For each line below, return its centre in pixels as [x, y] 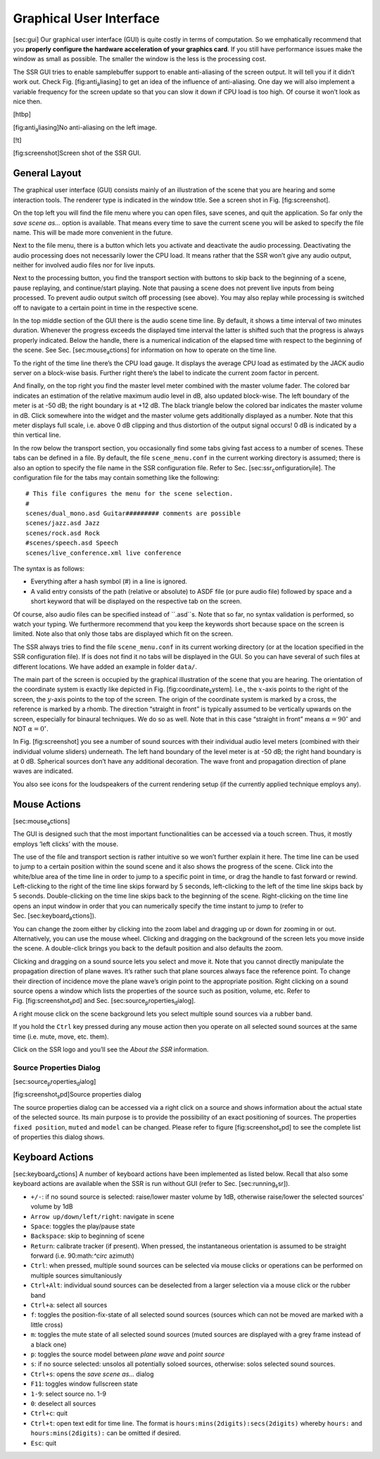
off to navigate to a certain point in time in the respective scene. [106, 308]
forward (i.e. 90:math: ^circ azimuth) [83, 1256]
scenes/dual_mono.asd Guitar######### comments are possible [133, 513]
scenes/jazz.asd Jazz [63, 523]
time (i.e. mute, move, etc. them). [61, 1036]
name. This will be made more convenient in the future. [93, 232]
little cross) [47, 1325]
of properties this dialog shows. [59, 1137]
